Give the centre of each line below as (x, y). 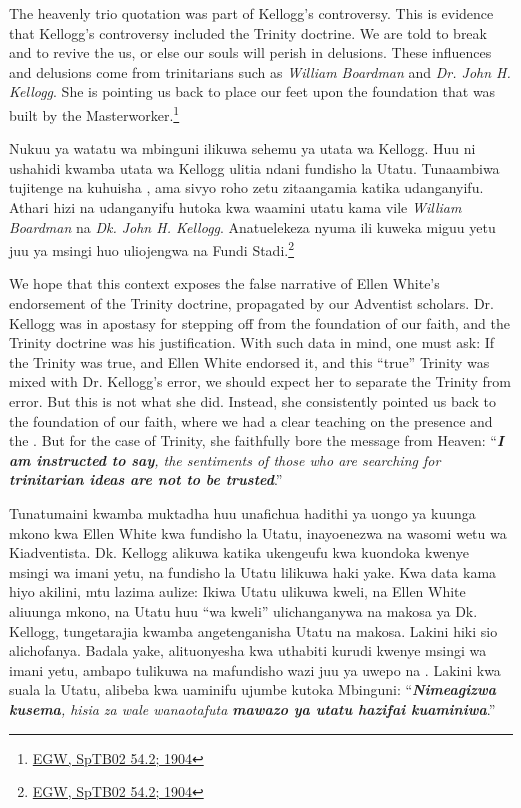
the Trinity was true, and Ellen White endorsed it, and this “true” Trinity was (249, 361)
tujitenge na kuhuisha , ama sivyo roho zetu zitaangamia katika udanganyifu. (246, 187)
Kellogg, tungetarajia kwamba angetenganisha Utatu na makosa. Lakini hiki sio (253, 630)
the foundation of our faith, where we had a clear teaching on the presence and (251, 420)
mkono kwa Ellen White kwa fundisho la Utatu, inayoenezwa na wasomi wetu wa (258, 532)
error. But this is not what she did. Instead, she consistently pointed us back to (253, 401)
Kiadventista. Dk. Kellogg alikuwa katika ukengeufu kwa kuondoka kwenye (239, 552)
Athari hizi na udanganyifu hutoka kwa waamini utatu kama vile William (235, 207)
